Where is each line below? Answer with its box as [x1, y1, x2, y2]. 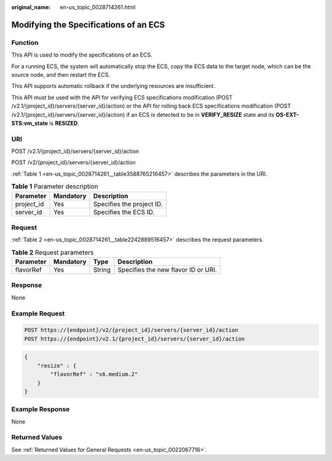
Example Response [11, 405, 70, 414]
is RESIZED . [49, 119, 79, 127]
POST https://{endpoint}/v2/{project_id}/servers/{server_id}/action [24, 326, 239, 334]
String [93, 266, 111, 274]
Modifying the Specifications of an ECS [11, 19, 165, 30]
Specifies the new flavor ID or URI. [117, 266, 218, 274]
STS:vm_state [11, 119, 49, 127]
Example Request [11, 309, 65, 318]
